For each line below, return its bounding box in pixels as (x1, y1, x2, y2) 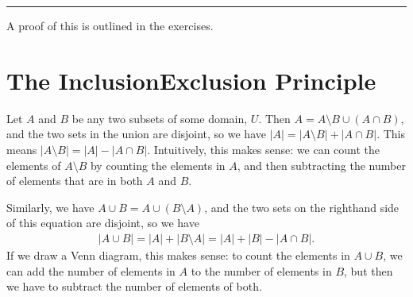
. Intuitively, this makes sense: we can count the (147, 141, 380, 157)
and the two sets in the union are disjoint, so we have (6, 125, 266, 142)
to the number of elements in (191, 262, 332, 279)
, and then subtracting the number (237, 156, 406, 173)
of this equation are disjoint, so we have (6, 214, 199, 231)
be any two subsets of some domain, (71, 110, 248, 126)
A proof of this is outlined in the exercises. (6, 17, 214, 33)
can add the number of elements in (6, 262, 176, 279)
